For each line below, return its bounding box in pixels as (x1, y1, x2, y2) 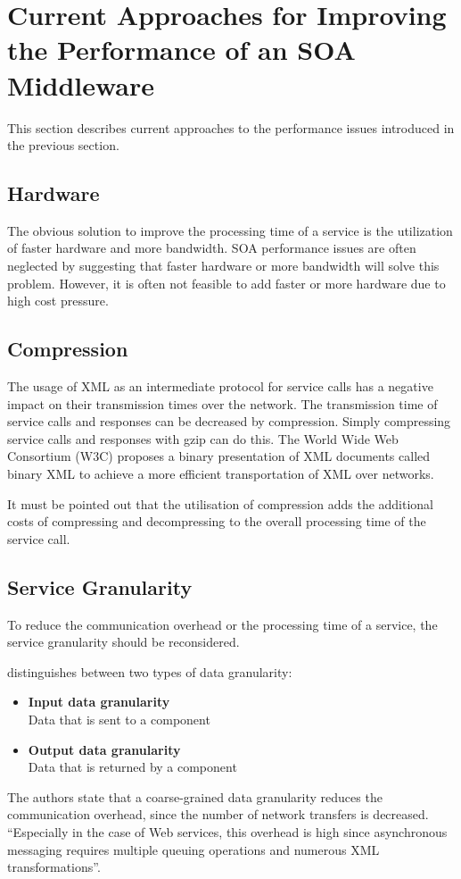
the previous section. (7, 136, 119, 155)
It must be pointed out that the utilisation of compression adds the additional (7, 494, 434, 513)
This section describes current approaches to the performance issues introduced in (7, 118, 455, 137)
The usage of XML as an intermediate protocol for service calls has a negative (7, 377, 433, 396)
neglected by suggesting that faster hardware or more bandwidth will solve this (7, 256, 440, 275)
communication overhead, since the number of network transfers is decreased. (7, 805, 429, 824)
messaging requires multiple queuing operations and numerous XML (7, 840, 380, 858)
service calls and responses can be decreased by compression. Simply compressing (7, 412, 451, 431)
